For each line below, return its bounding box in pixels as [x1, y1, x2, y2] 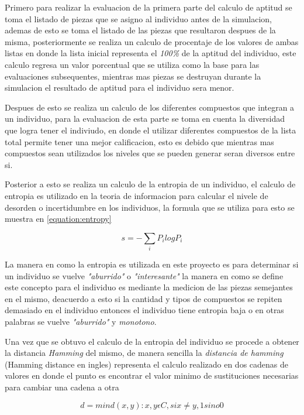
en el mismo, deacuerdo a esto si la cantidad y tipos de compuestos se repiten [5, 292, 282, 304]
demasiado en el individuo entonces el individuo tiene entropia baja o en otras [5, 304, 284, 316]
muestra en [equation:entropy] [5, 212, 112, 225]
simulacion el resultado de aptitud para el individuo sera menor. [5, 81, 234, 94]
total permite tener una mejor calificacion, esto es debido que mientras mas [5, 135, 274, 148]
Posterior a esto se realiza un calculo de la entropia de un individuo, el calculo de [5, 178, 296, 190]
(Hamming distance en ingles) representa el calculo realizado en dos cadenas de [5, 358, 288, 370]
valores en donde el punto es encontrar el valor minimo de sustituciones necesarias [5, 369, 299, 382]
